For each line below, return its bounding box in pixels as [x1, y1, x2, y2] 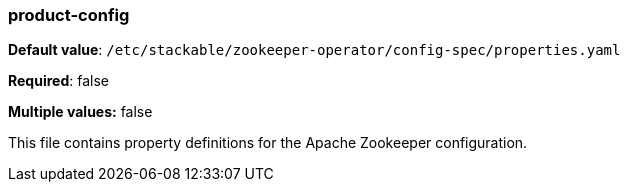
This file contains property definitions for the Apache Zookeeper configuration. [8, 134, 528, 152]
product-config [8, 5, 130, 25]
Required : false [8, 72, 109, 90]
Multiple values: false [8, 103, 153, 121]
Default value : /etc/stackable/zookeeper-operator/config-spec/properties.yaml [8, 41, 621, 59]
